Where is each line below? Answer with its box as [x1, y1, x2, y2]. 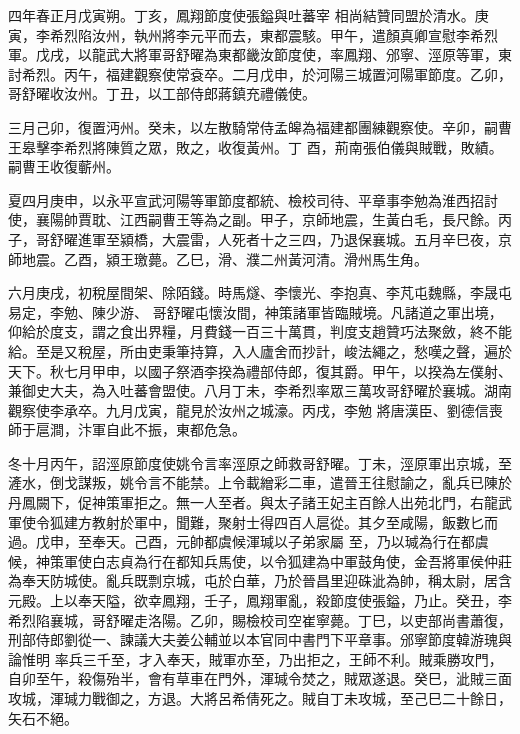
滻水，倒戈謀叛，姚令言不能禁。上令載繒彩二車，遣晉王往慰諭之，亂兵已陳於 [8, 472, 512, 493]
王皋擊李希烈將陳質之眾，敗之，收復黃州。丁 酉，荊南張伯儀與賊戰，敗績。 [8, 136, 503, 157]
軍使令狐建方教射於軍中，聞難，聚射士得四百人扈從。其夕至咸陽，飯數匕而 [8, 511, 498, 532]
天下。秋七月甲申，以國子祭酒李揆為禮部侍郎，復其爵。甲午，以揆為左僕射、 [8, 360, 512, 381]
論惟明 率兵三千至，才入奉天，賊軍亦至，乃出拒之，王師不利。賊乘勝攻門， [8, 648, 503, 669]
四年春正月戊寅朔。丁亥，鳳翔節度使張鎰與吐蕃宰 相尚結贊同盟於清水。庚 [8, 5, 489, 25]
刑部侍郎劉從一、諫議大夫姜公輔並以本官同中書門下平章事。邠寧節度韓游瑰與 [8, 629, 512, 650]
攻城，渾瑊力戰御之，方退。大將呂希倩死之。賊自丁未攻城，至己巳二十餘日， [8, 688, 512, 708]
